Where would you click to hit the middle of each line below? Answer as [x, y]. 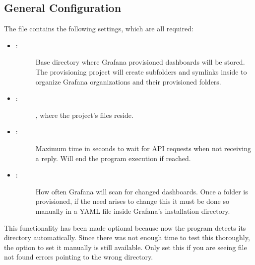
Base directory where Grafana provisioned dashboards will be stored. [140, 62]
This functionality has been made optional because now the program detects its [125, 227]
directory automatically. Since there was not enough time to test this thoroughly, [127, 237]
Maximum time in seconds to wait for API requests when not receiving [143, 148]
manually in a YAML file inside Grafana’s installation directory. [133, 211]
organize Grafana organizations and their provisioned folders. [128, 81]
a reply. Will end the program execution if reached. [113, 158]
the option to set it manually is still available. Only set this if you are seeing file [126, 247]
